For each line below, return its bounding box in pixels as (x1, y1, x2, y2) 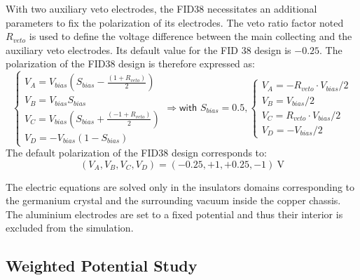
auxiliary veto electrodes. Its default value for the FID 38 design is (6, 42, 291, 57)
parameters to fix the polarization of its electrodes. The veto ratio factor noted (6, 15, 344, 29)
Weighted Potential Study (6, 255, 198, 276)
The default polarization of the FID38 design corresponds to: (6, 145, 267, 160)
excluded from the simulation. (6, 220, 134, 235)
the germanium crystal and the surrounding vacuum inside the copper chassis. (6, 193, 341, 208)
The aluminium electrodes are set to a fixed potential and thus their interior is (6, 206, 343, 221)
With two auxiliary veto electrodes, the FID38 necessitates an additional (6, 1, 317, 15)
